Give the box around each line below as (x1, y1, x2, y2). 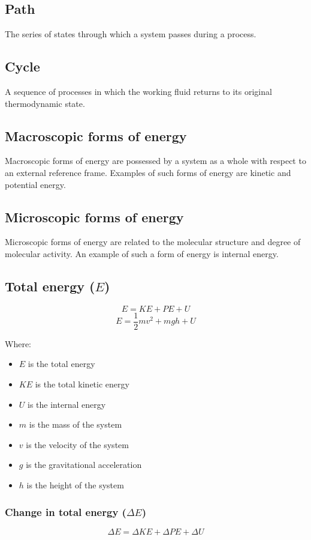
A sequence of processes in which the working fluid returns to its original (5, 85, 272, 97)
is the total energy (28, 357, 95, 370)
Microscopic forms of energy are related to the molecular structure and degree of (5, 235, 301, 248)
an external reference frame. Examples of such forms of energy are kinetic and (5, 166, 291, 178)
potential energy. (5, 178, 66, 190)
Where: (5, 337, 31, 350)
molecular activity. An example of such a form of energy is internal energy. (5, 247, 279, 259)
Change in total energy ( (5, 504, 126, 519)
